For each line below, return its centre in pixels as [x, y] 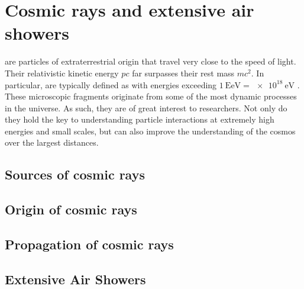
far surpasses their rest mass [183, 73]
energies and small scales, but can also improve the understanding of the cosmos [150, 131]
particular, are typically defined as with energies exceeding [111, 84]
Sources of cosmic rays [75, 174]
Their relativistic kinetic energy [62, 73]
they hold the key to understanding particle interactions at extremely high [140, 119]
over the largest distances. [52, 142]
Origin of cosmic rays [71, 209]
